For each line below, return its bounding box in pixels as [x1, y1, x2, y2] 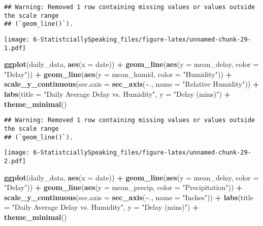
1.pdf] [4, 44, 26, 52]
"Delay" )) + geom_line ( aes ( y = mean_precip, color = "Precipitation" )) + [4, 182, 243, 193]
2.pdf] [4, 157, 26, 165]
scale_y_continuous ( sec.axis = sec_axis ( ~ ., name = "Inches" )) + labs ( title [4, 192, 253, 202]
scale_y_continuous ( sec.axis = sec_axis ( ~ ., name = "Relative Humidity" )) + [4, 79, 259, 89]
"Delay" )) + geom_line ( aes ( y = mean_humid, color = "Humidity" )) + [4, 68, 233, 79]
